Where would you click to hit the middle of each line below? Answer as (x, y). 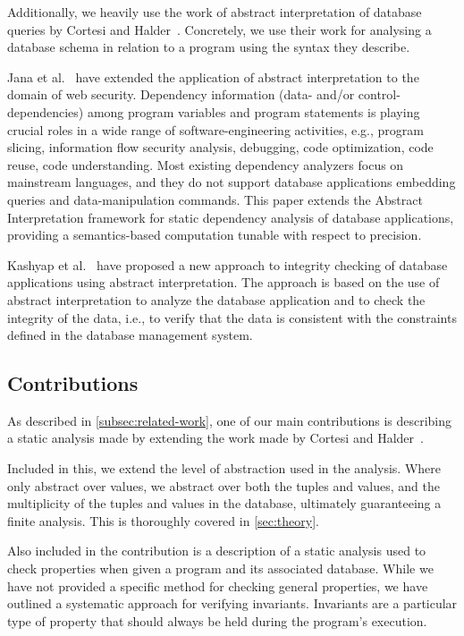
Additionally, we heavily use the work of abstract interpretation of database (215, 12)
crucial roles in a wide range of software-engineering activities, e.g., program (215, 129)
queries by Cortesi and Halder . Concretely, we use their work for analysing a (219, 29)
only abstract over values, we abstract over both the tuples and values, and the (224, 485)
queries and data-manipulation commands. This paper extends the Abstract (215, 199)
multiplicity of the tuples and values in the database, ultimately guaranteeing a (224, 503)
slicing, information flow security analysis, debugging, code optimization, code (220, 147)
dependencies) (46, 111)
